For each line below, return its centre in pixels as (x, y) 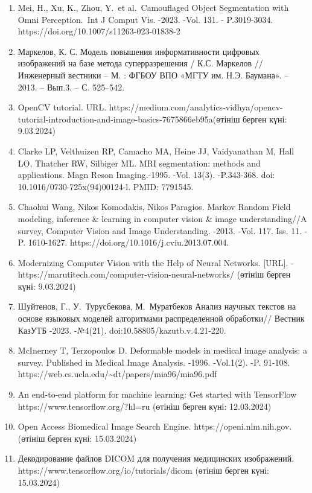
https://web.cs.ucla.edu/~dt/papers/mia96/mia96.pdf (117, 374)
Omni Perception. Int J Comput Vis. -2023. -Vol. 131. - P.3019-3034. (145, 19)
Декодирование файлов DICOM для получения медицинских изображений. (156, 458)
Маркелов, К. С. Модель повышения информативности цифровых (138, 51)
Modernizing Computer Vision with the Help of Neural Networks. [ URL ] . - (156, 262)
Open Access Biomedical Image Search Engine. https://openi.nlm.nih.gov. (155, 426)
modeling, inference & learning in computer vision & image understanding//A (162, 218)
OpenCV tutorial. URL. (62, 107)
